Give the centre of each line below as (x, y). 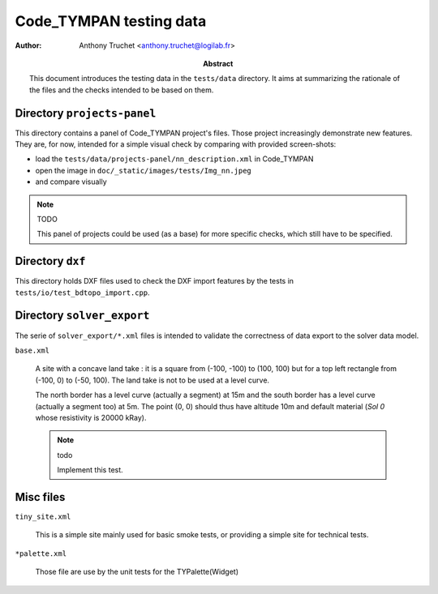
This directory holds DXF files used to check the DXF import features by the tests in (155, 281)
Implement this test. (90, 470)
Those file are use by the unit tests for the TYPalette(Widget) (137, 572)
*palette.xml (41, 553)
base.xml (32, 350)
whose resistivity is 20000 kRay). (91, 417)
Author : (28, 45)
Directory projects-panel (86, 113)
